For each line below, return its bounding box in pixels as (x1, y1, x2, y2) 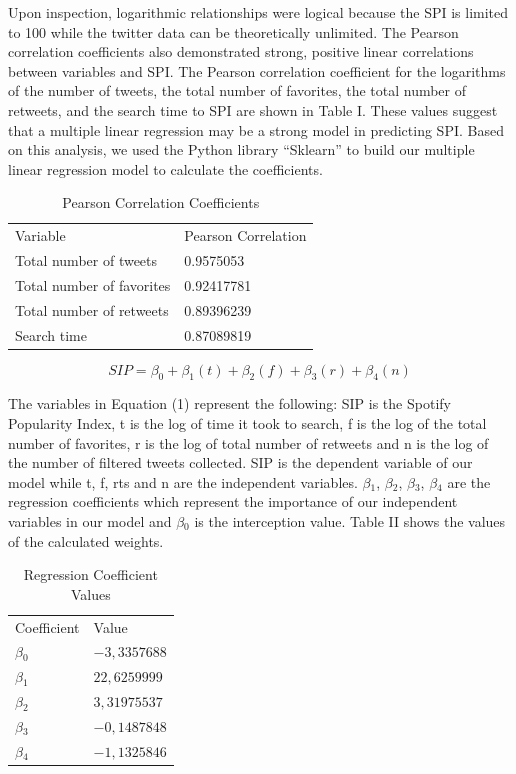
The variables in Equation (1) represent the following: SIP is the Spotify (8, 393, 451, 414)
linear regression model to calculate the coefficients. (8, 158, 323, 179)
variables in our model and (8, 511, 172, 532)
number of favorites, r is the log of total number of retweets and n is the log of (8, 432, 489, 453)
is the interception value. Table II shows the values (194, 511, 506, 532)
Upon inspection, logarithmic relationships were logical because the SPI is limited (8, 2, 509, 22)
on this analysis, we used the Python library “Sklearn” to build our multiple (8, 139, 475, 160)
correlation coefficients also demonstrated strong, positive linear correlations (8, 41, 474, 62)
